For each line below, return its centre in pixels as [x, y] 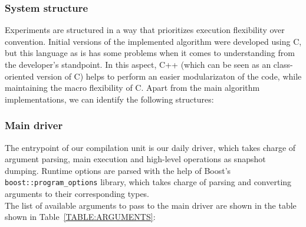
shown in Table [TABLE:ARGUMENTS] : [80, 217]
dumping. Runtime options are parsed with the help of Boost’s [118, 170]
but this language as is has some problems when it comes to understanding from [150, 53]
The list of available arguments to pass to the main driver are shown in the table [151, 205]
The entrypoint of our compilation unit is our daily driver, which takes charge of [150, 147]
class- [283, 64]
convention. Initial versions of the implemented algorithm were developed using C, [153, 41]
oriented [19, 76]
